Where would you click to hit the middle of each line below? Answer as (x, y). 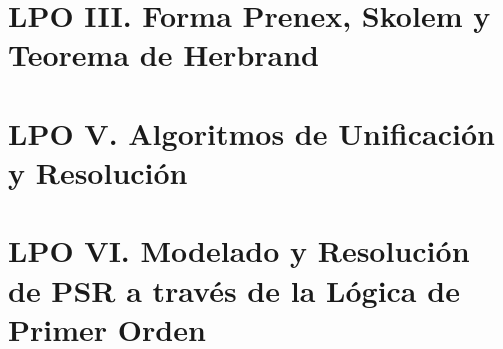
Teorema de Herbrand (163, 54)
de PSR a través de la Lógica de (234, 289)
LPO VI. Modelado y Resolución (239, 250)
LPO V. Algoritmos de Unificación (251, 132)
